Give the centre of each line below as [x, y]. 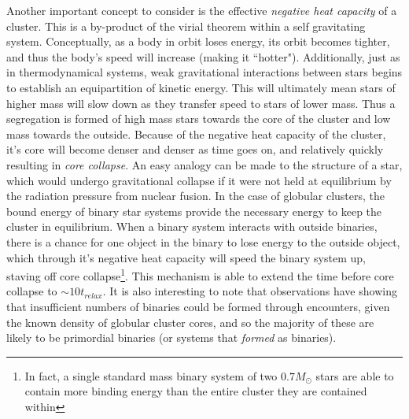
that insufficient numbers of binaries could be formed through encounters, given [198, 306]
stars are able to [355, 375]
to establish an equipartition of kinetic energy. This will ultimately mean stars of [201, 87]
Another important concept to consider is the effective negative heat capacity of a [202, 10]
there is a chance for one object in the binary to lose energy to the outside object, [203, 241]
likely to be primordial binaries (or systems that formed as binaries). [171, 337]
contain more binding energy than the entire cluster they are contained [196, 391]
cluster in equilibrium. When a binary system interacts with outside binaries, [192, 226]
